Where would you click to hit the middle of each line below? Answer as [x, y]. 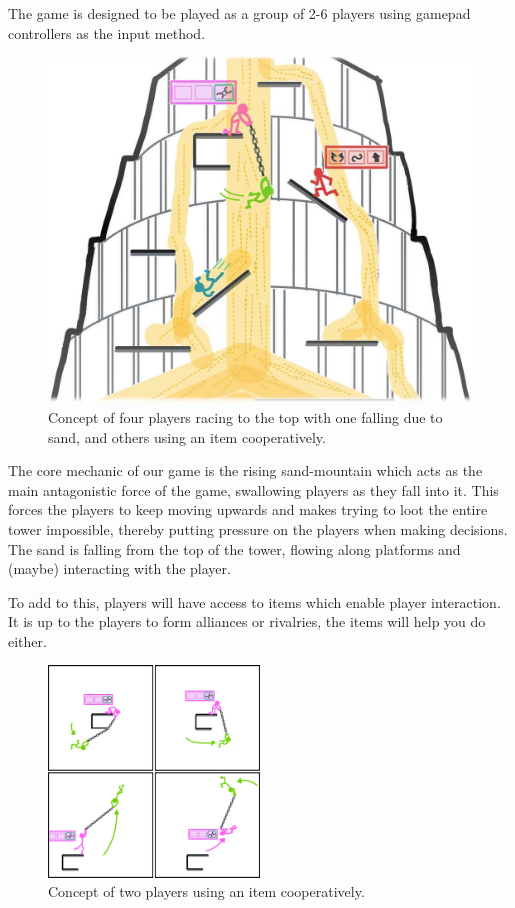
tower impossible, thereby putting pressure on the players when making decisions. [258, 528]
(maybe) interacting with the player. [119, 568]
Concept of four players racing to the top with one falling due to [245, 416]
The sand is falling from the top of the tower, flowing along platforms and [234, 548]
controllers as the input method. [107, 32]
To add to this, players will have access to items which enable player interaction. [254, 601]
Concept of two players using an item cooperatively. [206, 891]
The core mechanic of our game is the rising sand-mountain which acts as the [245, 470]
